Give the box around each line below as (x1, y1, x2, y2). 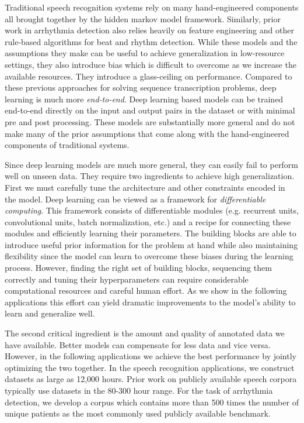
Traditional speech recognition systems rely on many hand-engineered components (5, 1, 299, 13)
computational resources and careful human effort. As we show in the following (5, 284, 287, 297)
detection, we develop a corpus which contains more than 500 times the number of (5, 396, 299, 408)
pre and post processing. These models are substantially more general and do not (5, 115, 295, 128)
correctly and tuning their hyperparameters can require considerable (5, 273, 249, 285)
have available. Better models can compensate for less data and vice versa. (5, 338, 271, 350)
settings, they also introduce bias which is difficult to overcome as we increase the (5, 58, 296, 70)
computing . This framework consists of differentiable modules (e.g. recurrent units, (5, 204, 299, 216)
